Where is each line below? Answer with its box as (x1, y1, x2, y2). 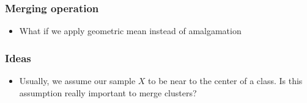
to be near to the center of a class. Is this (148, 74, 303, 87)
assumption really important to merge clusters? (19, 86, 197, 99)
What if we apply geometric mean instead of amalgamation (19, 24, 242, 37)
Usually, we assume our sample (19, 74, 136, 87)
